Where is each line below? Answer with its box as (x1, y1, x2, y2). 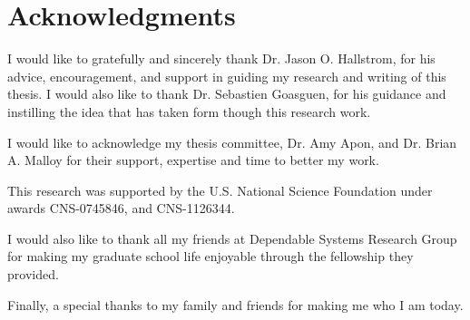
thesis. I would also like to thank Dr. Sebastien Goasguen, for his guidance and (7, 84, 446, 103)
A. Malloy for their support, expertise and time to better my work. (7, 150, 379, 170)
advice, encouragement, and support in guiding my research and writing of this (7, 66, 446, 85)
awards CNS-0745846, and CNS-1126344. (7, 199, 235, 218)
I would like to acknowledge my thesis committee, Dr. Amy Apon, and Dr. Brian (7, 132, 457, 151)
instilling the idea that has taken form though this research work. (7, 102, 371, 121)
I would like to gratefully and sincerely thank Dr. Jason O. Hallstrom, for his (7, 49, 436, 68)
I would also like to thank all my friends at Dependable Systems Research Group (7, 228, 457, 247)
